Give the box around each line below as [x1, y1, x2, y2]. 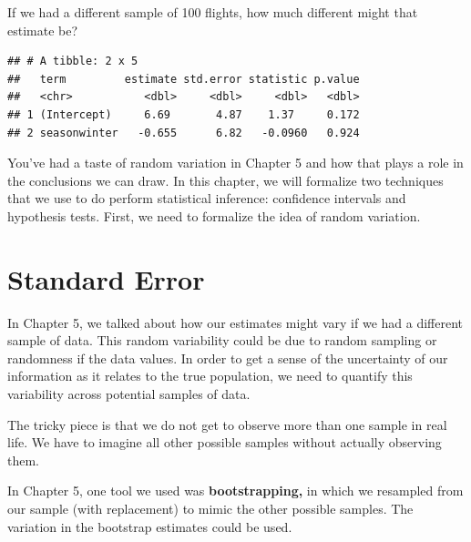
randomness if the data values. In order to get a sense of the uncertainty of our [7, 348, 448, 367]
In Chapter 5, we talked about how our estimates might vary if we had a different [7, 312, 463, 332]
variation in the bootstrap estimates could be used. [7, 516, 292, 536]
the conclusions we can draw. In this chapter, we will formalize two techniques [7, 170, 444, 189]
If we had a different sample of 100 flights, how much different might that [7, 3, 418, 21]
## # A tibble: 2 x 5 [7, 55, 138, 68]
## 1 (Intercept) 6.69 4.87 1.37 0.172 [7, 107, 360, 121]
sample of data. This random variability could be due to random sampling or [7, 331, 437, 350]
